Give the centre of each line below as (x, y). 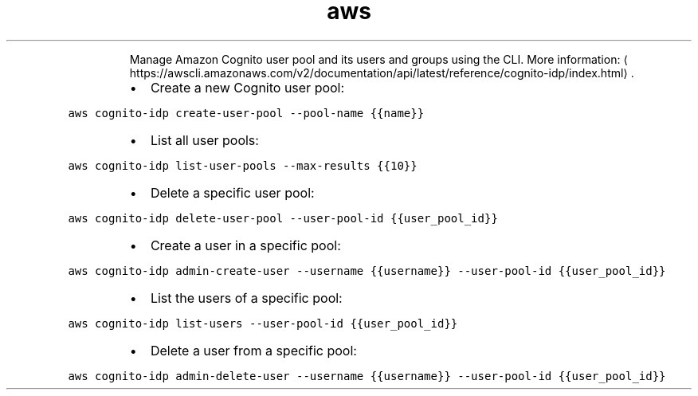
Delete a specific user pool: (232, 192)
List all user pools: (204, 140)
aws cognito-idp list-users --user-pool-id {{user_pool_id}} (263, 323)
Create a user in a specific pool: (245, 245)
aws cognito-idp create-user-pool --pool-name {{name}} (246, 113)
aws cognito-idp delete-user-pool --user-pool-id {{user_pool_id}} (283, 218)
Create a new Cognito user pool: (247, 87)
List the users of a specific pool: (246, 298)
